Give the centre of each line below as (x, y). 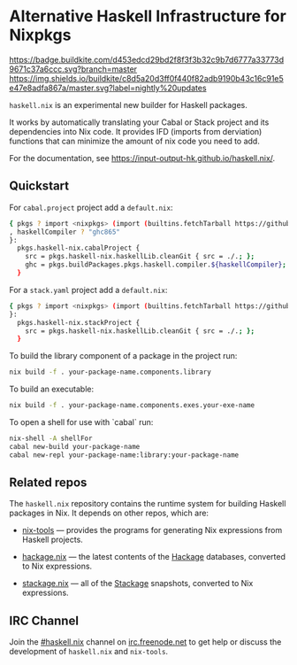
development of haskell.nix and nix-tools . (89, 652)
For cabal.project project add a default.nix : (91, 207)
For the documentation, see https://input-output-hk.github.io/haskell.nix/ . (142, 158)
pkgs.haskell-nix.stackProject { (79, 322)
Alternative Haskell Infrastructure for (148, 16)
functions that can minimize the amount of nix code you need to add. (135, 141)
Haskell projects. (53, 540)
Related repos (48, 483)
